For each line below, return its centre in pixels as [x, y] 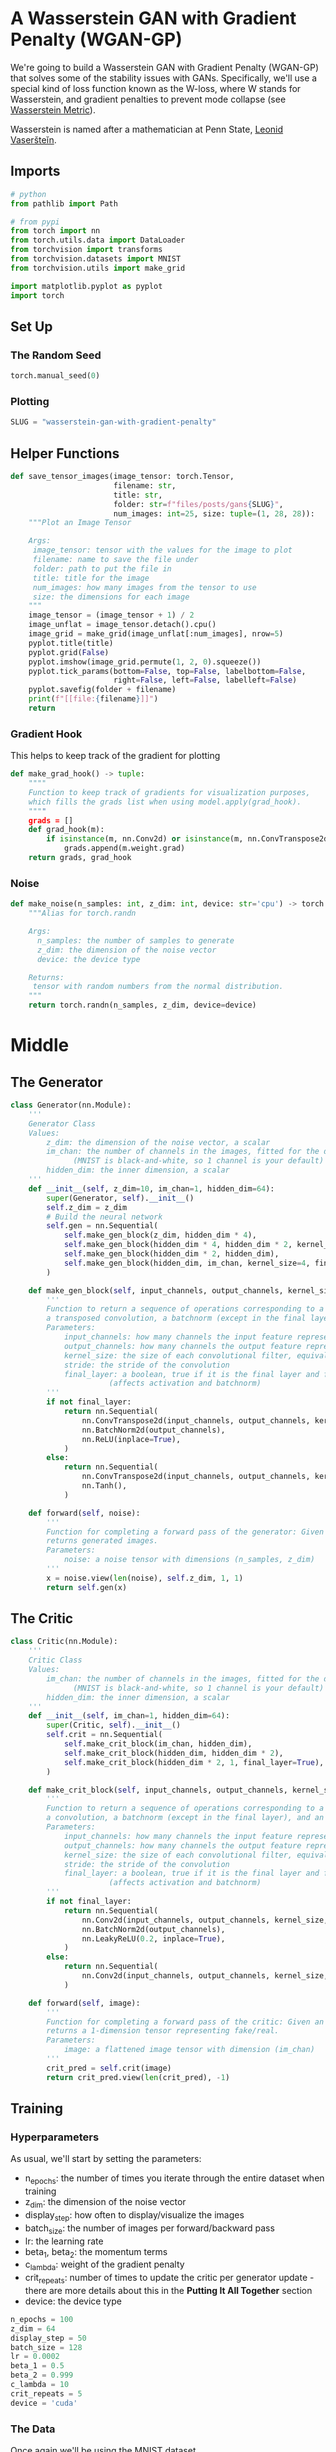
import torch [37, 295]
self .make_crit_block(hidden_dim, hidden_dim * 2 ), [173, 1753]
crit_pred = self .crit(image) [109, 2068]
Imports [35, 171]
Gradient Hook [46, 734]
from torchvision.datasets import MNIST [96, 259]
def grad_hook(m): [66, 830]
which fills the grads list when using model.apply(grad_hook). [165, 802]
